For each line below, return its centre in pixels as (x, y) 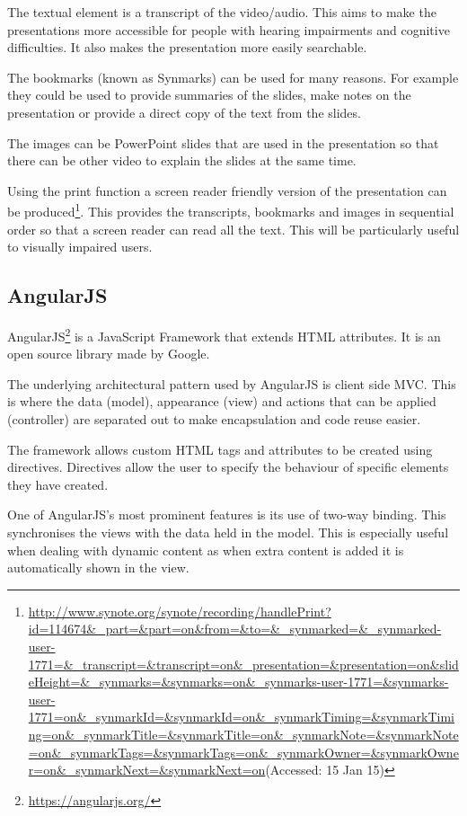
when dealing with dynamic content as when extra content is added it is (206, 550)
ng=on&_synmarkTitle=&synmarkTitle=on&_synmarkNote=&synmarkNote (243, 734)
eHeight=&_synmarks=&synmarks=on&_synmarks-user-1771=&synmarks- (238, 682)
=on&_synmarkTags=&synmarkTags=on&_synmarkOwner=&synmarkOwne (243, 752)
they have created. (58, 484)
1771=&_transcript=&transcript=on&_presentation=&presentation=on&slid (243, 664)
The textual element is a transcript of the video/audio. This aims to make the (222, 12)
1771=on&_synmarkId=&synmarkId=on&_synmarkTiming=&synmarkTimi (242, 717)
